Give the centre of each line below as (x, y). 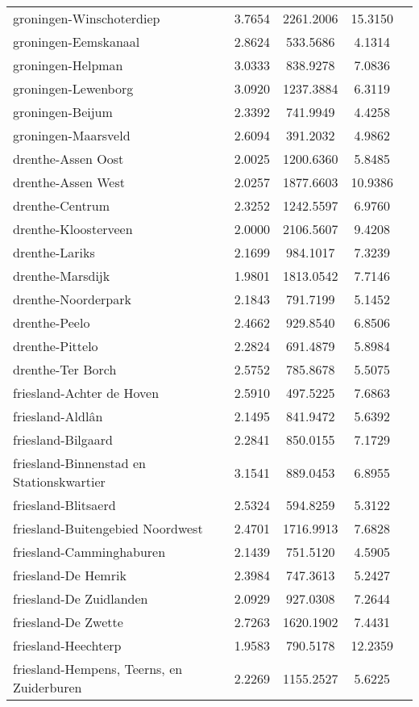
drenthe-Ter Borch (65, 369)
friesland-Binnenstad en (79, 463)
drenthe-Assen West (69, 182)
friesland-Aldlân (58, 416)
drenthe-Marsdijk (62, 276)
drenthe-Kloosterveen (73, 229)
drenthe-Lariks (54, 252)
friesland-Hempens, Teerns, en (98, 669)
